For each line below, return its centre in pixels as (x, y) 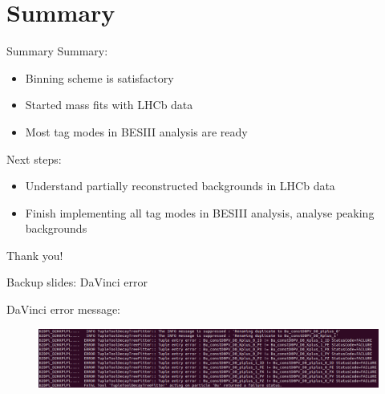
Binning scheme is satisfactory (99, 77)
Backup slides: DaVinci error (77, 282)
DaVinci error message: (64, 309)
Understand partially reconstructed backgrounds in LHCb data (180, 186)
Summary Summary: (57, 51)
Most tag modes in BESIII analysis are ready (136, 131)
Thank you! (35, 255)
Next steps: (34, 158)
